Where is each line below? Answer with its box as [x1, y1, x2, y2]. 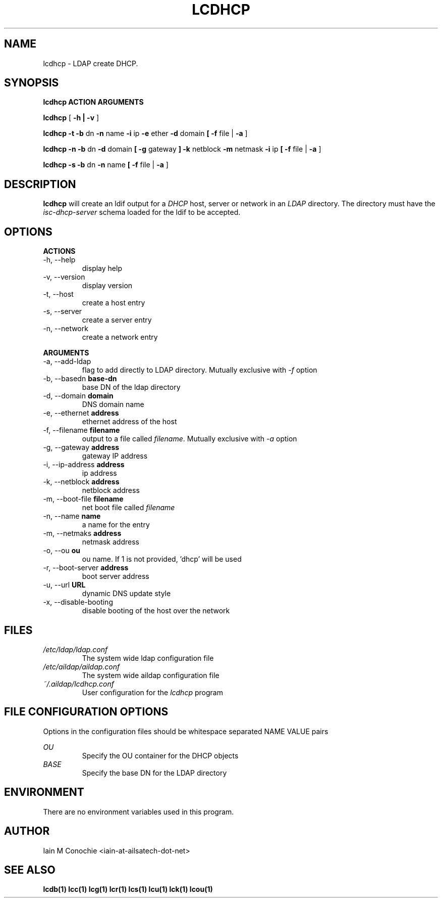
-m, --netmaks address [43, 529, 122, 538]
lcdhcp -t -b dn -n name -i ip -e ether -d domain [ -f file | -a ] [43, 129, 248, 138]
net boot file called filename [82, 503, 175, 512]
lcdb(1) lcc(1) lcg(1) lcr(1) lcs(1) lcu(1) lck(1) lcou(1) [43, 885, 213, 894]
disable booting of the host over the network [82, 606, 230, 615]
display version [82, 281, 133, 290]
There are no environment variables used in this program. [43, 807, 234, 816]
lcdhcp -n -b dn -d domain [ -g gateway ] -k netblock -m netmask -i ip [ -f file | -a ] [43, 145, 321, 154]
